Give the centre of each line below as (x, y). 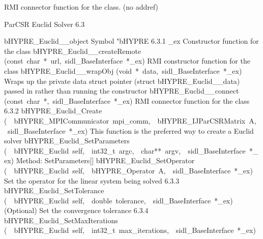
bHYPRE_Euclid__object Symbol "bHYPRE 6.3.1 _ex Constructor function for (131, 41)
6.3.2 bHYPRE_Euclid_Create (53, 111)
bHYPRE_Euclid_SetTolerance (54, 190)
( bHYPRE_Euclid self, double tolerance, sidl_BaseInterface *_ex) (119, 200)
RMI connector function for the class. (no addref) (81, 7)
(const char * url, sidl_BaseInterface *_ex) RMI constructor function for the (127, 61)
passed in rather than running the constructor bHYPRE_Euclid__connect (122, 91)
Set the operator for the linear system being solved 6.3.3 (92, 180)
